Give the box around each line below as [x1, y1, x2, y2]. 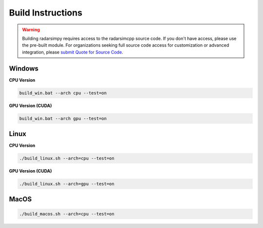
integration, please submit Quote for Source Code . [22, 49, 124, 55]
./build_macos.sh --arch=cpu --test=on [19, 211, 114, 216]
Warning [22, 27, 40, 33]
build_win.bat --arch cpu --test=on [19, 90, 107, 96]
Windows [9, 64, 38, 72]
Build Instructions [9, 7, 83, 18]
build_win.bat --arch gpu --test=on [19, 116, 107, 121]
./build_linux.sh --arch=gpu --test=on [19, 181, 114, 187]
